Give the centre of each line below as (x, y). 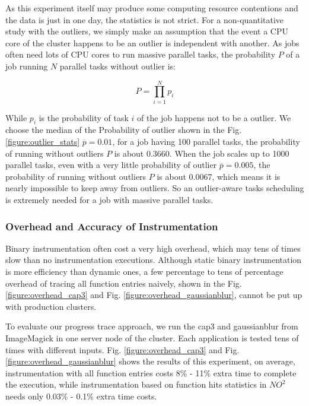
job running (27, 66)
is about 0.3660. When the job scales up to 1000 (202, 153)
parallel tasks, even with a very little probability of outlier (111, 165)
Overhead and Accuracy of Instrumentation (112, 226)
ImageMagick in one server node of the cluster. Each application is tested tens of (152, 338)
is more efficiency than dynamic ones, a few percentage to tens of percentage (144, 272)
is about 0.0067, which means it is (219, 176)
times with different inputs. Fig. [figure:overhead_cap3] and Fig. (122, 349)
